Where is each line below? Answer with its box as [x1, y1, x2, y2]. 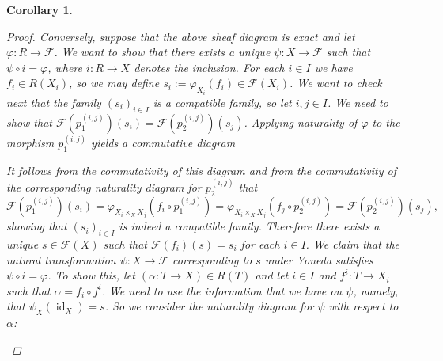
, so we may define [69, 74, 160, 91]
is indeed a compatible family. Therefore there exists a [119, 218, 380, 234]
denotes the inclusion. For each [134, 59, 285, 75]
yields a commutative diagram [91, 135, 236, 151]
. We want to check [290, 74, 382, 91]
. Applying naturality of [244, 113, 358, 130]
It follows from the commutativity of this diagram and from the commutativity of [6, 161, 396, 178]
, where [47, 59, 83, 75]
